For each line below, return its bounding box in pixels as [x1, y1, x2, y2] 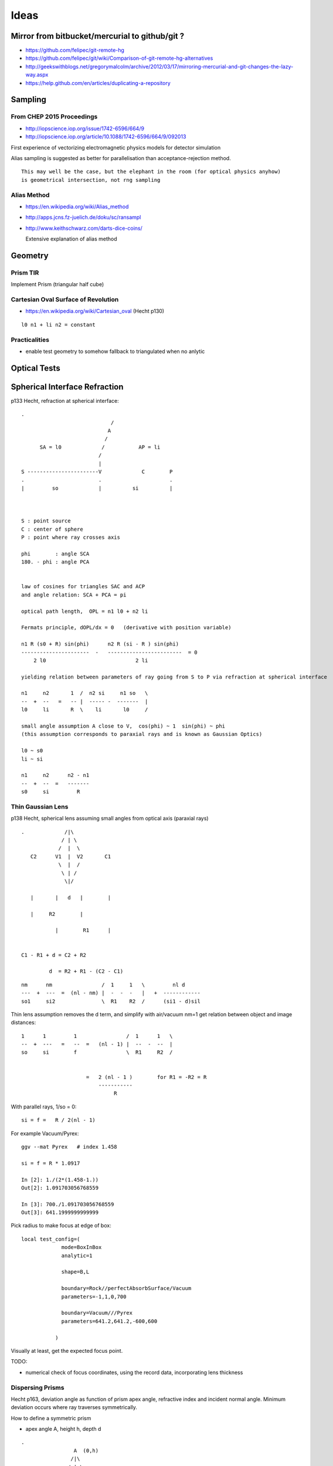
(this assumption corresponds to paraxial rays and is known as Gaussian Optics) [21, 731, 263, 738]
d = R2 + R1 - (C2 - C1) [49, 968, 124, 975]
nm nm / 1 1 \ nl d [21, 981, 185, 988]
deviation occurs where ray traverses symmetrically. [11, 1404, 138, 1411]
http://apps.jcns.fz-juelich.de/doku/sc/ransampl [25, 214, 141, 221]
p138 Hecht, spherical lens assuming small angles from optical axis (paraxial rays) [11, 815, 209, 822]
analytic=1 [61, 1252, 93, 1259]
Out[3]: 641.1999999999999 [21, 1209, 99, 1216]
